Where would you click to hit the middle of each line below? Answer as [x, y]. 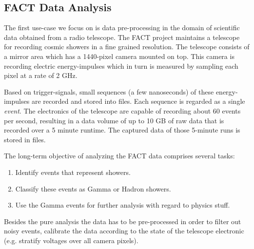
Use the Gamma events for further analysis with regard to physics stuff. [123, 205]
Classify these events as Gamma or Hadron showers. [93, 188]
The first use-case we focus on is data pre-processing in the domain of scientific [122, 28]
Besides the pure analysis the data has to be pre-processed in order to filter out [123, 221]
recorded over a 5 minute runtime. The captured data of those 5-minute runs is [122, 130]
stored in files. [25, 139]
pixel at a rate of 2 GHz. [41, 75]
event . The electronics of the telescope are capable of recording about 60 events [122, 110]
